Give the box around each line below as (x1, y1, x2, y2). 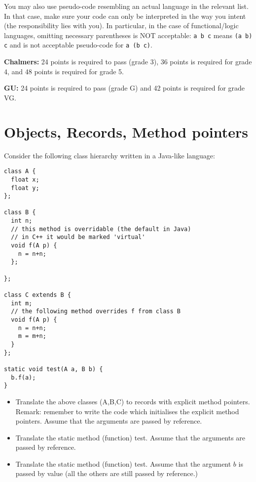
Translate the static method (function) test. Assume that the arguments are (15, 432, 246, 442)
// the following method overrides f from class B (11, 308, 181, 315)
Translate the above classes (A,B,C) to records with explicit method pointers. (15, 396, 250, 406)
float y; (11, 184, 39, 192)
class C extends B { (4, 291, 72, 299)
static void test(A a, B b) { (4, 365, 103, 373)
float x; (11, 176, 39, 183)
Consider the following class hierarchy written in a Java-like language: (4, 150, 215, 160)
